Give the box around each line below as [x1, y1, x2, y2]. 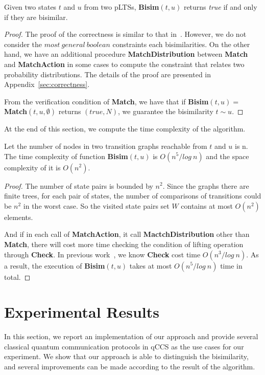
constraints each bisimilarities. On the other [112, 38, 250, 49]
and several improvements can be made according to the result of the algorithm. [4, 361, 255, 371]
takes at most [129, 260, 172, 271]
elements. [4, 211, 33, 222]
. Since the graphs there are [162, 180, 249, 191]
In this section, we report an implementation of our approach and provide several [4, 331, 258, 342]
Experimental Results [4, 301, 159, 322]
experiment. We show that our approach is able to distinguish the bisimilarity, [4, 351, 249, 362]
